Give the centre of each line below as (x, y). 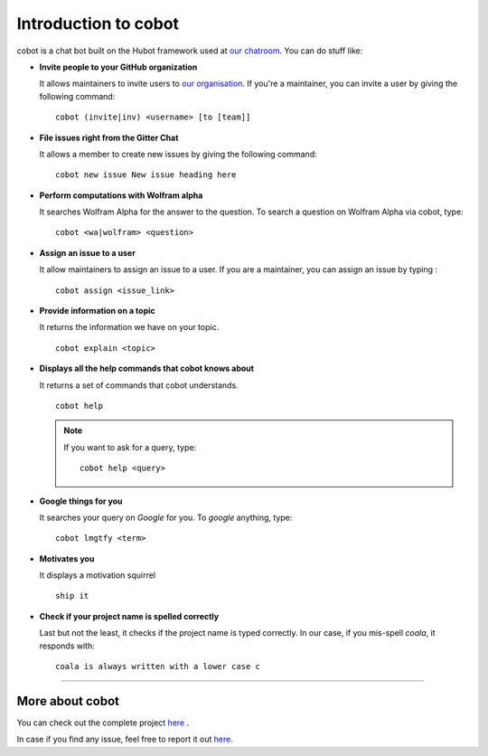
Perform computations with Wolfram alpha (121, 195)
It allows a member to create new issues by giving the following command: (178, 154)
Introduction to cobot (98, 24)
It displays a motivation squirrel (98, 575)
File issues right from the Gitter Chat (109, 137)
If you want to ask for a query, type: (130, 447)
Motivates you (67, 558)
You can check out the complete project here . (103, 723)
